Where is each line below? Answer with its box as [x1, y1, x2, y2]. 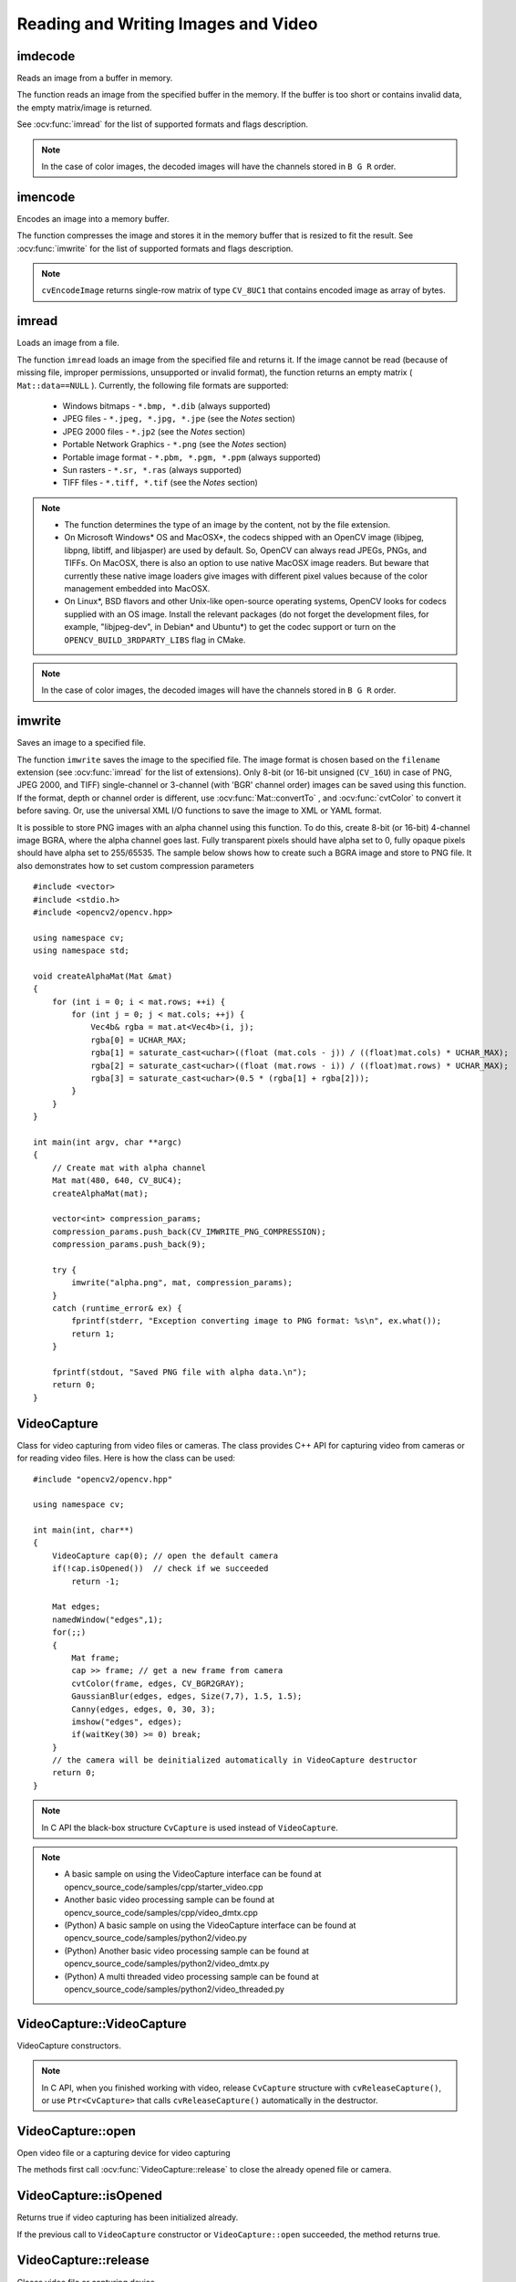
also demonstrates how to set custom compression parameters [16, 860, 254, 871]
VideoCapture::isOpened [16, 2188, 163, 2203]
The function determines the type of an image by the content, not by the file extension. [64, 519, 391, 530]
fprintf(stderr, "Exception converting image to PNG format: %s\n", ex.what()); [71, 1315, 442, 1326]
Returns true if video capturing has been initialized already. [16, 2212, 239, 2223]
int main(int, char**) [33, 1525, 135, 1535]
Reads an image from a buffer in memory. [16, 73, 173, 84]
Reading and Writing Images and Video [16, 14, 318, 34]
